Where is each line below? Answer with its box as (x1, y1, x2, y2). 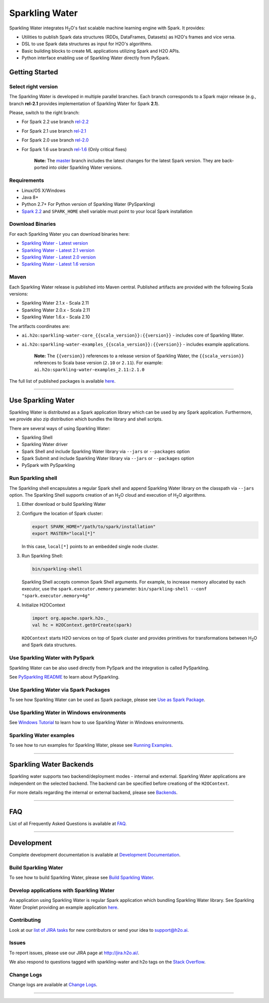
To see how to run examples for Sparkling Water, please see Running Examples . (9, 742, 173, 748)
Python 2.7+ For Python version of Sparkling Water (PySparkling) (21, 201, 155, 207)
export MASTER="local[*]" (32, 531, 96, 537)
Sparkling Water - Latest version (21, 240, 88, 246)
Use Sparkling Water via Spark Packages (9, 686, 111, 693)
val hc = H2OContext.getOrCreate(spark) (32, 622, 132, 628)
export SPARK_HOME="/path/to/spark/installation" (32, 524, 156, 529)
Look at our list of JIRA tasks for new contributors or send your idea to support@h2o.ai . (9, 927, 189, 933)
